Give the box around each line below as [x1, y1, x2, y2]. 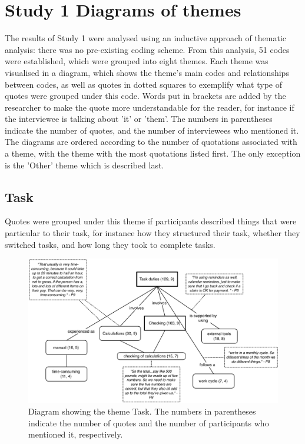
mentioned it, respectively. [28, 428, 123, 440]
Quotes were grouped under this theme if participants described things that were [5, 215, 297, 227]
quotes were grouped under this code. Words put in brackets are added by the [5, 90, 286, 102]
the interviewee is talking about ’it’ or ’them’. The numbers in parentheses [5, 112, 273, 125]
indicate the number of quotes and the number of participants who [28, 416, 269, 429]
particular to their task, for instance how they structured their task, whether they [5, 227, 300, 239]
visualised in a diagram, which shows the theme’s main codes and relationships [5, 66, 289, 78]
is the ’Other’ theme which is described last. [5, 158, 164, 171]
